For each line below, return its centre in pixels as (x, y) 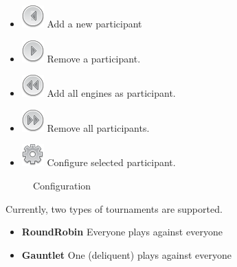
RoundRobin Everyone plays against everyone (122, 232)
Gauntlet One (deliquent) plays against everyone (126, 254)
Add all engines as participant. (111, 93)
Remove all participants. (98, 127)
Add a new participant (94, 23)
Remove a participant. (94, 58)
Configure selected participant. (111, 162)
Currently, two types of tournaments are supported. (114, 208)
